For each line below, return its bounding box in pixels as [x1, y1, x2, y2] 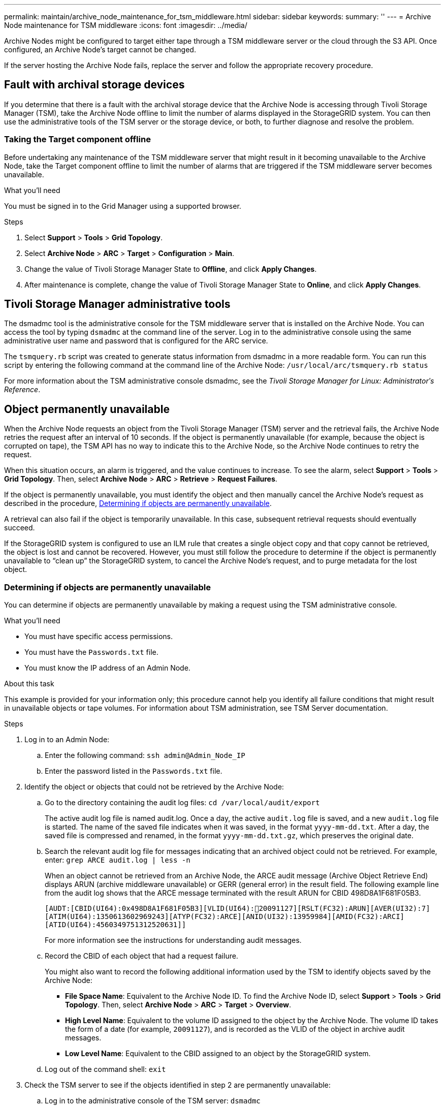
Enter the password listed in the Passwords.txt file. [45, 767, 222, 776]
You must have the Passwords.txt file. [24, 648, 158, 657]
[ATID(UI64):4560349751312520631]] [45, 921, 186, 929]
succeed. [4, 523, 35, 532]
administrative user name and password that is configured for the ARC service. [4, 336, 268, 345]
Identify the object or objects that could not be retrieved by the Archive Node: [24, 782, 284, 791]
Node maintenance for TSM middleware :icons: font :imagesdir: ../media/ [4, 21, 247, 29]
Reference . [4, 385, 41, 394]
